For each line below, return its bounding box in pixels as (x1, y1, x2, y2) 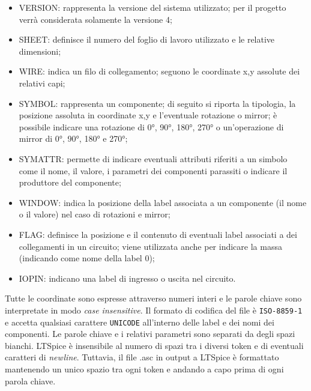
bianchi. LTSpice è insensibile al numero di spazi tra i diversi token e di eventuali (5, 339, 304, 351)
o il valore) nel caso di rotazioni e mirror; (19, 208, 171, 220)
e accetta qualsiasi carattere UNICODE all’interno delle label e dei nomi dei (5, 315, 274, 328)
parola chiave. (5, 374, 56, 387)
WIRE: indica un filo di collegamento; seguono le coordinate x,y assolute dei (19, 65, 300, 77)
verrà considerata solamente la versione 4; (19, 13, 172, 25)
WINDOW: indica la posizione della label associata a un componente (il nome (19, 196, 307, 208)
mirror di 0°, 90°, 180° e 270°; (19, 132, 128, 145)
